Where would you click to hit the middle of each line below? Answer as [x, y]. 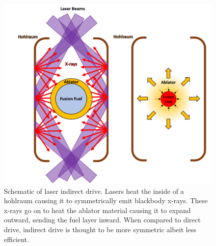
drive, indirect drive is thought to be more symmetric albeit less [100, 229]
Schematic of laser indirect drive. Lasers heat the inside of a [94, 191]
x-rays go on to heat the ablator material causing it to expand [97, 210]
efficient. [16, 239]
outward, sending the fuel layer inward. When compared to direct [102, 220]
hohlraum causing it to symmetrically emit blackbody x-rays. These [106, 200]
